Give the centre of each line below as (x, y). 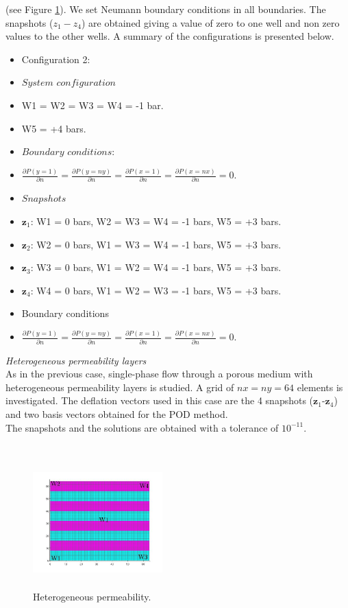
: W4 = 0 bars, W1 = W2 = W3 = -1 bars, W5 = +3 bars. (156, 290)
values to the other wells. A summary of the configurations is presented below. (170, 36)
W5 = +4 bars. (54, 128)
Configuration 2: (56, 59)
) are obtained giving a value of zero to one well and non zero (211, 22)
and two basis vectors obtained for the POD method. (117, 414)
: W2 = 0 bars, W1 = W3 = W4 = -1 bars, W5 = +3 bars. (156, 244)
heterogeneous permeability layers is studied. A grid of (120, 387)
